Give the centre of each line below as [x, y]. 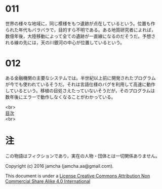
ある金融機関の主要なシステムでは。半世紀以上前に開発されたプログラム [80, 78]
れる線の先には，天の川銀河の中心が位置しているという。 [65, 42]
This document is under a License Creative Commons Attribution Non [78, 176]
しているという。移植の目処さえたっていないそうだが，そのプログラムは [80, 90]
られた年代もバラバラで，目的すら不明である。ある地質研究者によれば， [80, 30]
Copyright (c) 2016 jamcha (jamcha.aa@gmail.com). [59, 166]
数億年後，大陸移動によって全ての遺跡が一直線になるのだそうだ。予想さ [80, 36]
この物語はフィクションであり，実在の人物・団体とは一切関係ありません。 [83, 156]
